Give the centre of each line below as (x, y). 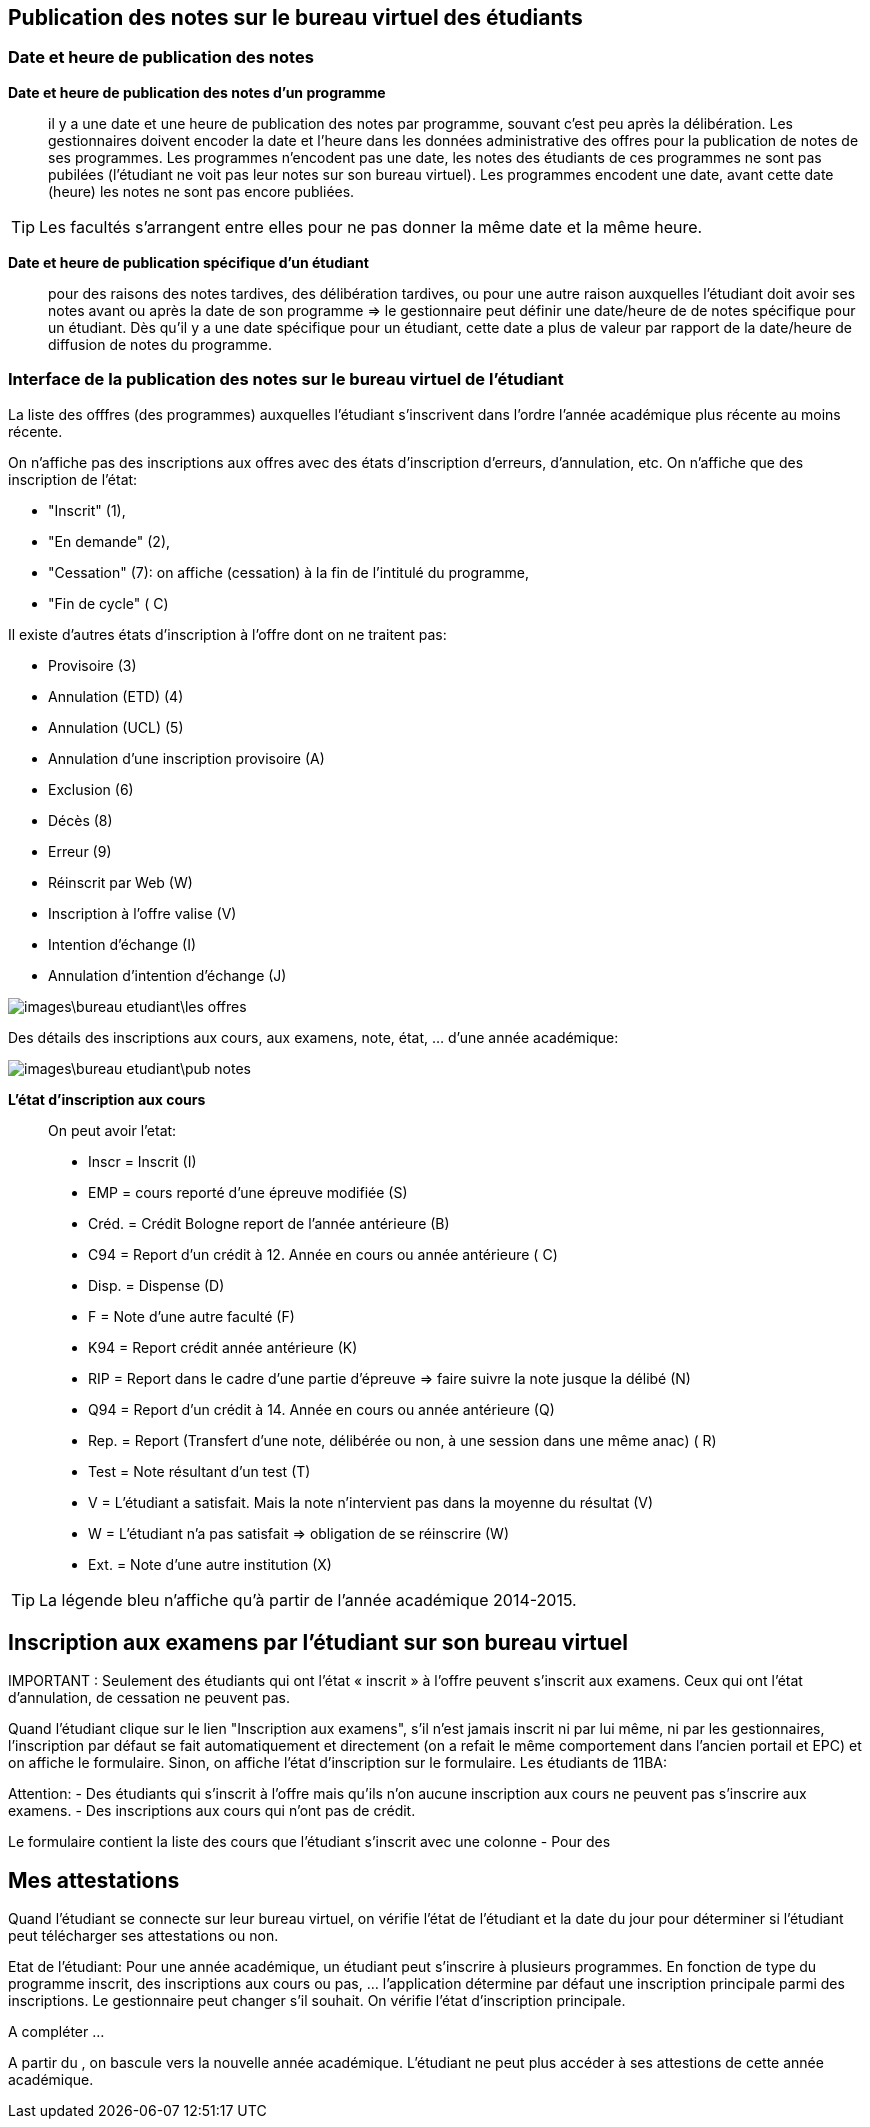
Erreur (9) (80, 851)
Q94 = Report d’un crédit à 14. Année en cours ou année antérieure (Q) (321, 1409)
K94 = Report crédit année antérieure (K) (223, 1347)
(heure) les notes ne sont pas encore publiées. (201, 191)
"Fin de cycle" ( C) (108, 603)
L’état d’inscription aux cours (107, 1099)
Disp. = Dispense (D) (156, 1285)
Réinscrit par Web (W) (120, 882)
